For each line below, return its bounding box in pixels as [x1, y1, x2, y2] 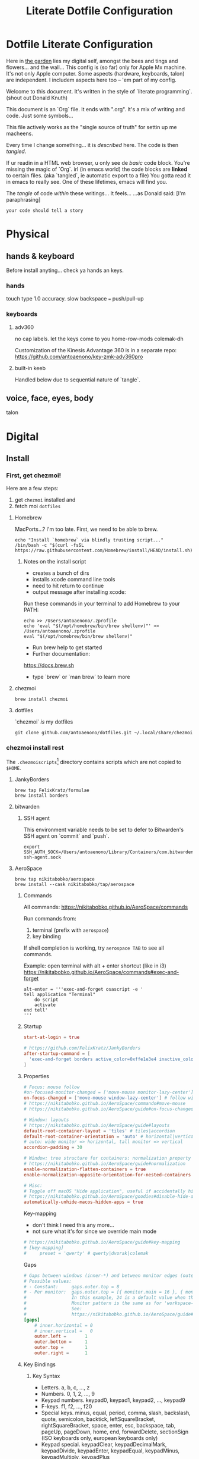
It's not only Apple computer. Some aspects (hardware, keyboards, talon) [6, 70, 185, 77]
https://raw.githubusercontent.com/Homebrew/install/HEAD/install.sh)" [14, 547, 195, 554]
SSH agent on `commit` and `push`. [23, 832, 110, 840]
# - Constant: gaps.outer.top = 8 [23, 1283, 120, 1289]
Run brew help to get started [32, 644, 102, 651]
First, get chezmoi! [6, 471, 62, 480]
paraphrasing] [6, 196, 41, 203]
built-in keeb [14, 364, 46, 371]
